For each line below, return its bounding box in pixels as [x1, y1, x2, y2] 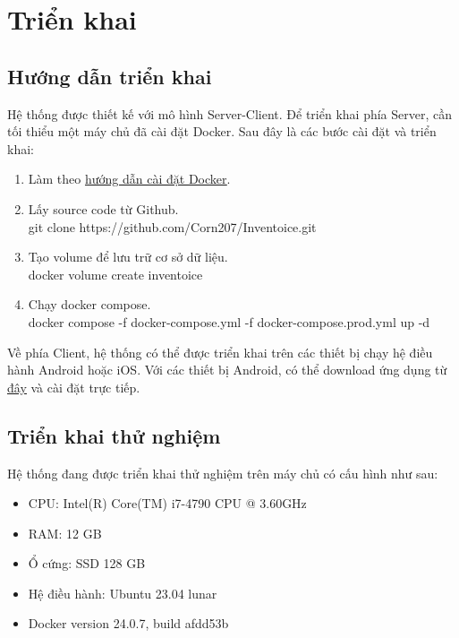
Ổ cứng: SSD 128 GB [28, 554, 146, 573]
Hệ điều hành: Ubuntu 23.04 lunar [28, 583, 217, 602]
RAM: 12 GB [28, 523, 102, 542]
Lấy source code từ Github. [28, 199, 179, 218]
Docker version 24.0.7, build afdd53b [28, 614, 229, 633]
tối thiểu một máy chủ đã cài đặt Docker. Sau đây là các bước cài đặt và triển [7, 122, 437, 141]
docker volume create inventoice [28, 264, 203, 283]
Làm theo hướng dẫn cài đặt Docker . [28, 169, 231, 188]
